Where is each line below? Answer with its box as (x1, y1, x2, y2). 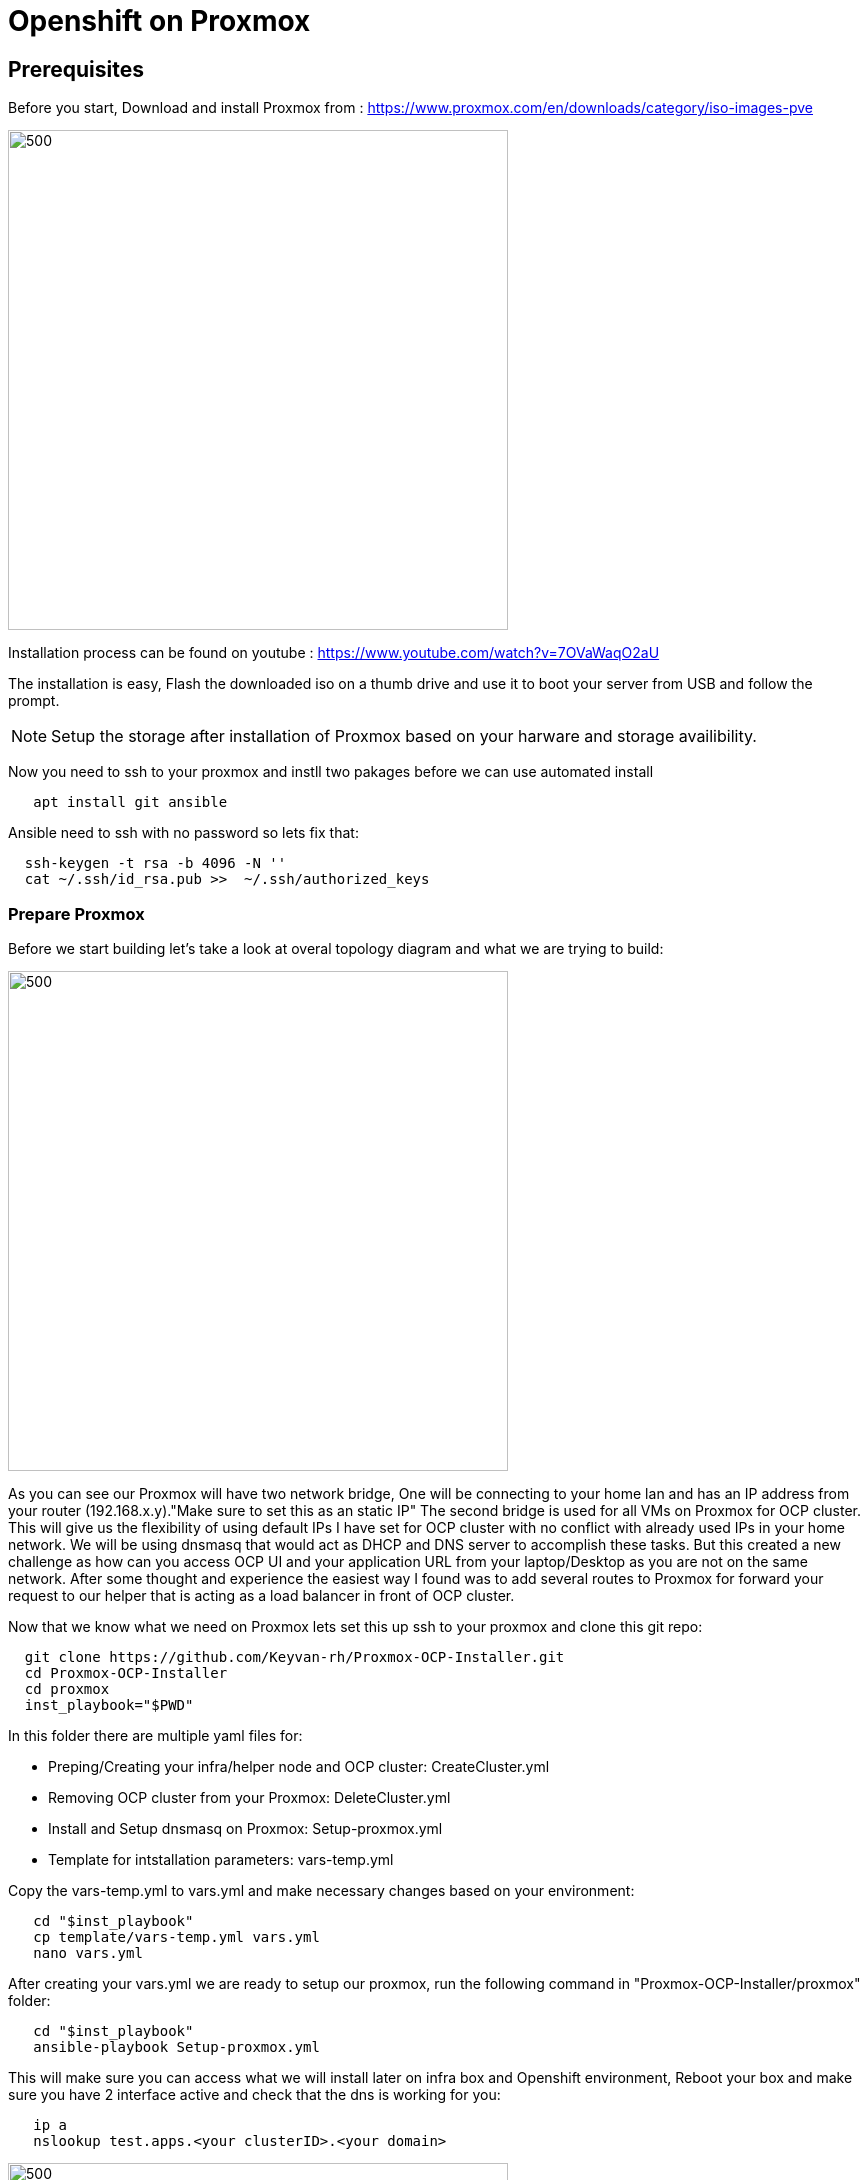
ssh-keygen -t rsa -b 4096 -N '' (24, 855, 287, 872)
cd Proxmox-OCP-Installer (24, 1664, 228, 1681)
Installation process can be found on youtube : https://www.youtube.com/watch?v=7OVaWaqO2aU (8, 644, 660, 662)
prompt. (8, 692, 60, 710)
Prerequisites (8, 56, 144, 82)
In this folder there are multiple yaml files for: (8, 1726, 303, 1744)
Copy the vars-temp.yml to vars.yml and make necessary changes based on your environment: (8, 1881, 635, 1899)
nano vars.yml (33, 1944, 143, 1961)
